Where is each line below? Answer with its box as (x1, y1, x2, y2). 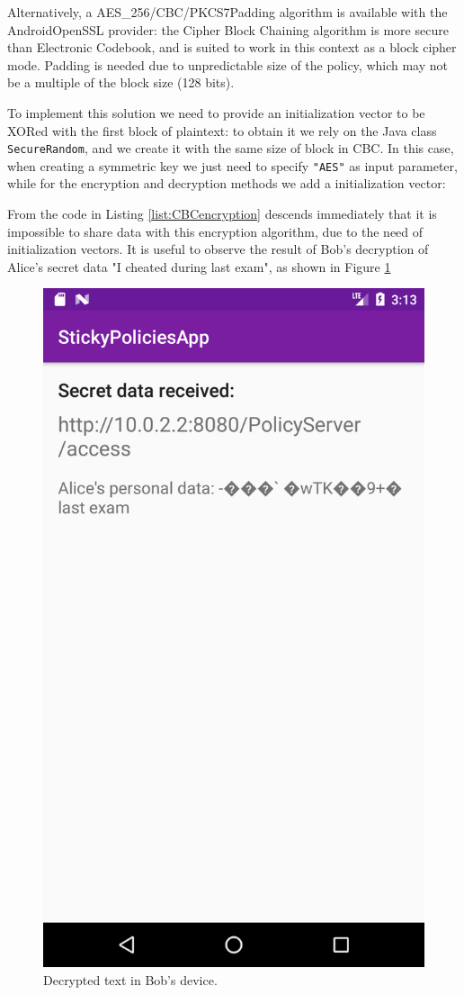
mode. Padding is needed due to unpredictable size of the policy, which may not (7, 55, 449, 74)
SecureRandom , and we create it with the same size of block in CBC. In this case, (7, 139, 454, 158)
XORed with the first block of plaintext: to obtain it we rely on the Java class (7, 121, 437, 140)
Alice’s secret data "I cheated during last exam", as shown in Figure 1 (7, 257, 391, 276)
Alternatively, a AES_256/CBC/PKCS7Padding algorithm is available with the (7, 3, 448, 21)
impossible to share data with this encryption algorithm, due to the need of (7, 222, 424, 240)
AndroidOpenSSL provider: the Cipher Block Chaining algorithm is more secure (7, 20, 449, 39)
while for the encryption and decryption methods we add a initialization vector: (7, 174, 446, 193)
